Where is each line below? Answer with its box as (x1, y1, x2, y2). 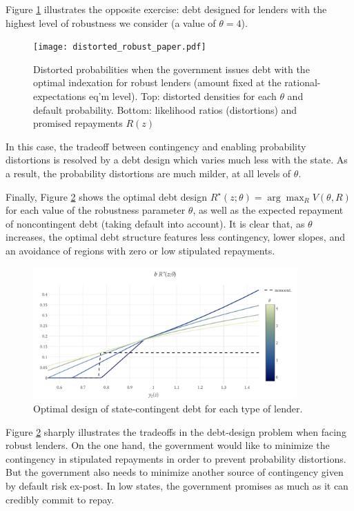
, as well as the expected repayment (193, 203, 344, 217)
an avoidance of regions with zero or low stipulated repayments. (6, 243, 275, 257)
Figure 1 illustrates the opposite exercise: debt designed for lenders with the (6, 2, 327, 16)
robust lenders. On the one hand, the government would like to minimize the (6, 438, 330, 452)
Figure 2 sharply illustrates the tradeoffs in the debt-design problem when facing (6, 424, 346, 439)
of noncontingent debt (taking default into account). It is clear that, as (6, 216, 305, 230)
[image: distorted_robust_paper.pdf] (33, 42, 206, 52)
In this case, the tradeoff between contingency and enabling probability (6, 139, 306, 153)
